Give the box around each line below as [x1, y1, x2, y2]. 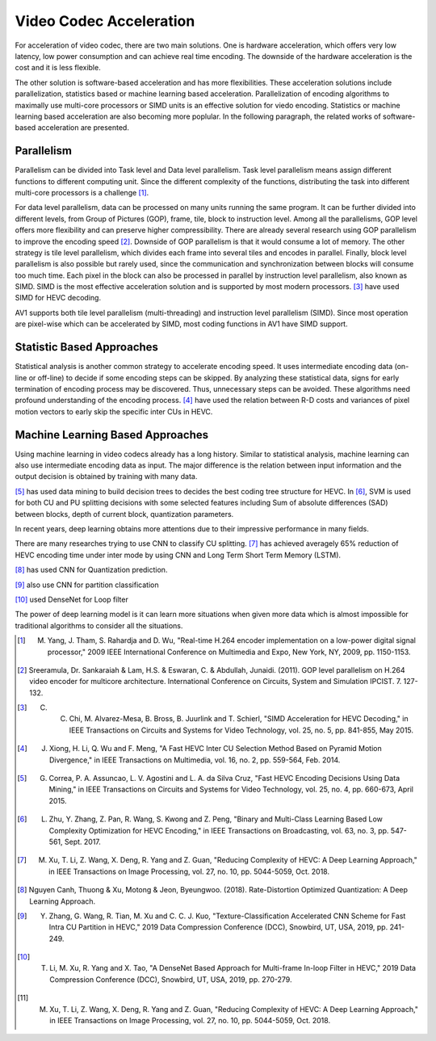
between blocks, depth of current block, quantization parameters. [15, 509, 234, 518]
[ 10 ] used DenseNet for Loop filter [15, 594, 128, 604]
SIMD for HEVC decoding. [15, 293, 101, 303]
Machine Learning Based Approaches [15, 428, 209, 442]
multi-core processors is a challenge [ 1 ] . [15, 187, 149, 197]
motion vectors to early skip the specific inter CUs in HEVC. [15, 406, 213, 416]
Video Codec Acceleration [15, 12, 195, 30]
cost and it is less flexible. [15, 63, 101, 73]
